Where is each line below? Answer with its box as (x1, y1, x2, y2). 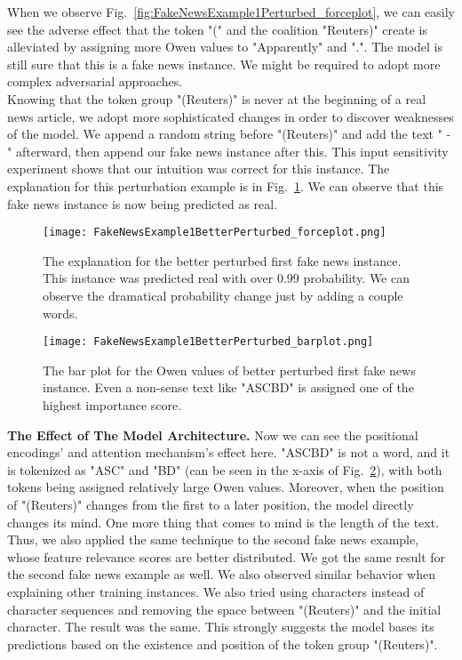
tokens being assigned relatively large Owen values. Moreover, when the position (7, 478, 444, 496)
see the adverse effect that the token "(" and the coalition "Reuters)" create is (7, 20, 427, 38)
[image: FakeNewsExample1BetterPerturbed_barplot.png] (43, 335, 374, 349)
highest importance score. (43, 396, 182, 414)
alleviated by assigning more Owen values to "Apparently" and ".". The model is (7, 37, 442, 56)
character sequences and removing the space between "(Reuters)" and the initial (7, 600, 442, 618)
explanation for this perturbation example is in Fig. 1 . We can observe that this (7, 176, 444, 195)
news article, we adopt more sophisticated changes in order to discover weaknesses (7, 107, 454, 125)
